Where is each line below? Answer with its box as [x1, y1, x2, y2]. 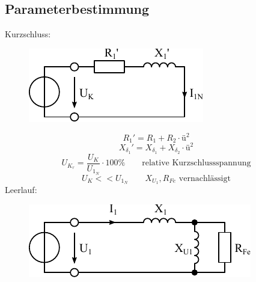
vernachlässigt [178, 174, 231, 183]
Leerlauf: [5, 183, 37, 196]
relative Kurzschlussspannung [142, 159, 251, 168]
